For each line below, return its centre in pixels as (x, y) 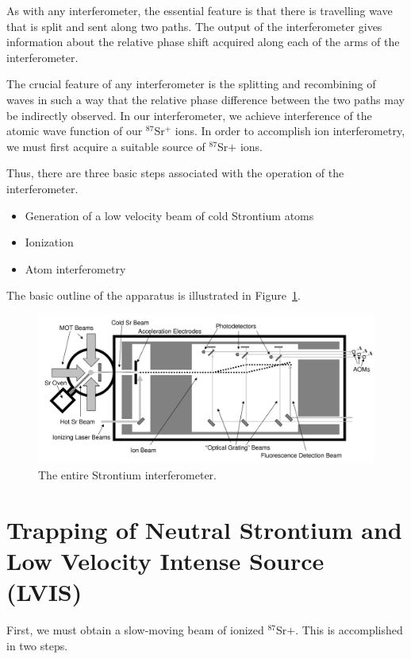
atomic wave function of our (75, 131)
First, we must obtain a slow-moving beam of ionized (135, 630)
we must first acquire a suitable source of (106, 146)
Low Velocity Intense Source (165, 561)
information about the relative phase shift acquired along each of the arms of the (203, 42)
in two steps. (37, 645)
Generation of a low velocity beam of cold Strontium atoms (169, 215)
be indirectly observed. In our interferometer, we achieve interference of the (189, 115)
